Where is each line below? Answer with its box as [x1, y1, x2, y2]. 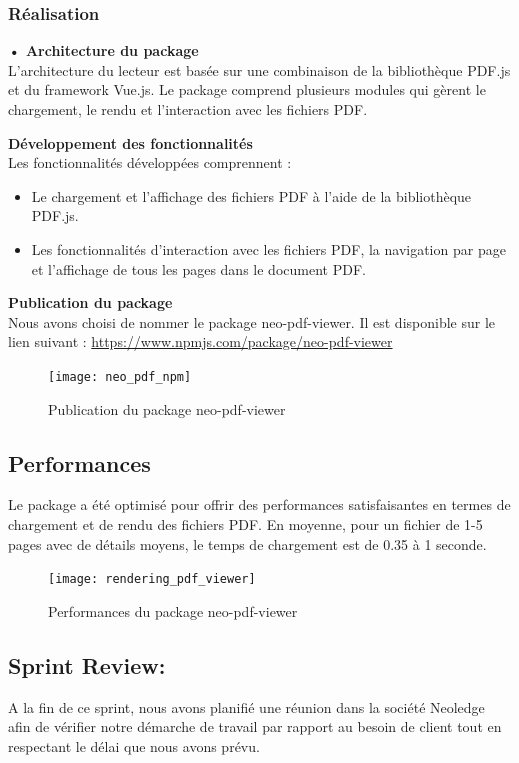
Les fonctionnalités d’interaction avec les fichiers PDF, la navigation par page [31, 238, 506, 259]
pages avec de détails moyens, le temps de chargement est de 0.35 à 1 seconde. [8, 533, 487, 554]
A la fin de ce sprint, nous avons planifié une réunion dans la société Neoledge [8, 696, 485, 717]
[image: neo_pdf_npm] [48, 369, 192, 384]
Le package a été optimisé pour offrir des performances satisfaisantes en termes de [8, 494, 511, 515]
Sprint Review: [8, 649, 166, 680]
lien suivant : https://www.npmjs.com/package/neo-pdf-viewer [8, 331, 393, 352]
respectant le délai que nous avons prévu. [8, 735, 260, 756]
